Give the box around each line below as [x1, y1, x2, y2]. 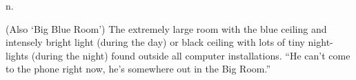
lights [6, 48, 29, 62]
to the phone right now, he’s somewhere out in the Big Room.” [6, 62, 271, 76]
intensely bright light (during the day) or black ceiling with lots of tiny [6, 35, 305, 49]
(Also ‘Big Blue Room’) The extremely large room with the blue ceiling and [6, 21, 327, 36]
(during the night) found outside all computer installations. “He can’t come [31, 48, 350, 62]
